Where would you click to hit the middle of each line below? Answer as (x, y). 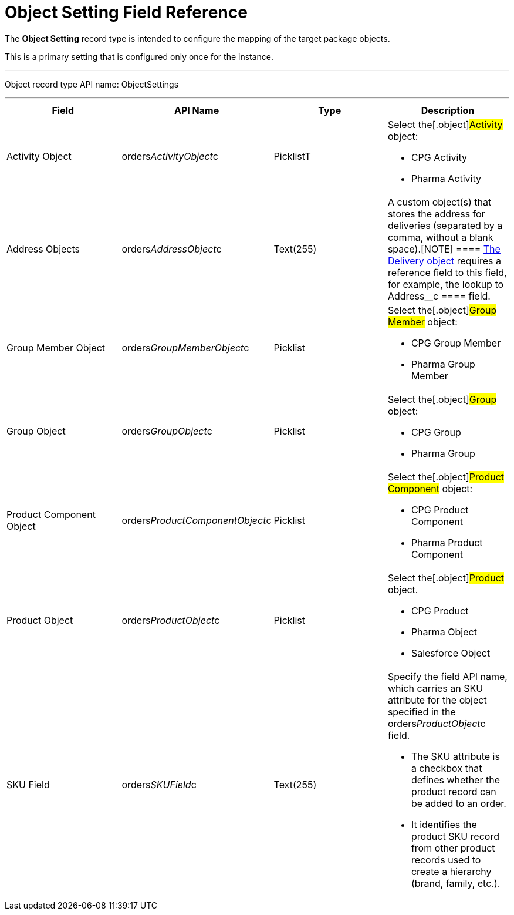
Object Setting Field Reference (126, 12)
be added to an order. (459, 803)
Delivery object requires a (444, 260)
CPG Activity (439, 157)
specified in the (422, 712)
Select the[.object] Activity (445, 124)
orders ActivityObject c (170, 156)
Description (448, 110)
